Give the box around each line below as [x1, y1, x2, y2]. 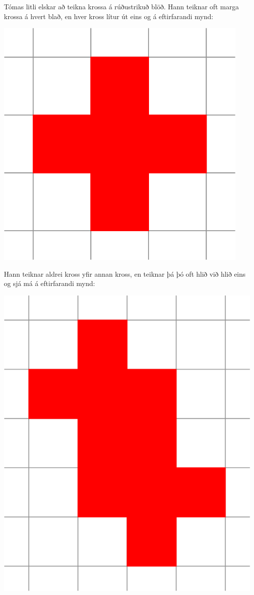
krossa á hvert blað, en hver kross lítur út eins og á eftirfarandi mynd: [4, 11, 213, 21]
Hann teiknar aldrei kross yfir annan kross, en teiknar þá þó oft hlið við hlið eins [4, 268, 246, 279]
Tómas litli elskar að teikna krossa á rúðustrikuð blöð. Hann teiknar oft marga [4, 1, 239, 11]
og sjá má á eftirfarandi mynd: [4, 278, 95, 288]
